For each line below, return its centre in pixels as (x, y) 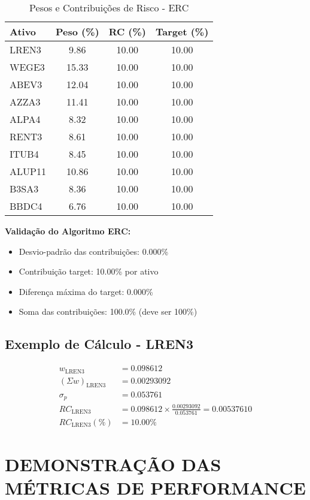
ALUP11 (28, 171)
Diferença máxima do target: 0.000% (86, 291)
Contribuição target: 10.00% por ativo (89, 271)
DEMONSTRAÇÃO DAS (113, 464)
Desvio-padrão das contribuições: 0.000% (94, 251)
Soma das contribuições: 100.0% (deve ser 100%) (108, 311)
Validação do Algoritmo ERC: (68, 231)
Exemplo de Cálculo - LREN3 (99, 344)
